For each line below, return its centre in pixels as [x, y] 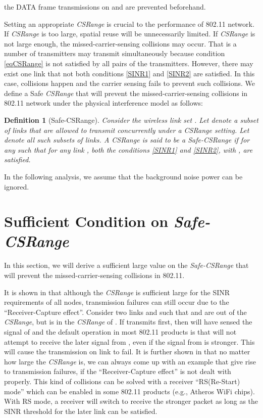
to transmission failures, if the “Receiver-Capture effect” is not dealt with [118, 371]
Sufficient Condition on [86, 221]
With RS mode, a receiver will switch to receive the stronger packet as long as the [131, 401]
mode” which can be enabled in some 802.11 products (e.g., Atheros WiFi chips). [129, 391]
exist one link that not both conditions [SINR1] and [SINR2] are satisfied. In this [129, 73]
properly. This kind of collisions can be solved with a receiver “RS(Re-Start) [122, 381]
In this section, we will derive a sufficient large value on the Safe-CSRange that [126, 265]
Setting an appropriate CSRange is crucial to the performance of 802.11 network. [129, 24]
